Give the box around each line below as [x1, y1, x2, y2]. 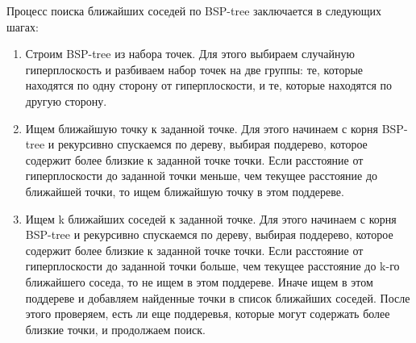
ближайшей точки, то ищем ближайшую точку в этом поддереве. [25, 182, 344, 199]
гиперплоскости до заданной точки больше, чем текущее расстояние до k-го [25, 257, 400, 274]
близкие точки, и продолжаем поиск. [25, 320, 206, 337]
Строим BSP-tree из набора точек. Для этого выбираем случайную [25, 45, 355, 62]
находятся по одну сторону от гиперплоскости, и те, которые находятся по [25, 77, 393, 94]
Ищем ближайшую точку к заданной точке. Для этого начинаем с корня [25, 119, 379, 136]
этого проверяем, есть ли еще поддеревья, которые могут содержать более [25, 305, 390, 322]
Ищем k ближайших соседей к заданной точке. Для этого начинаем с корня [25, 210, 397, 227]
